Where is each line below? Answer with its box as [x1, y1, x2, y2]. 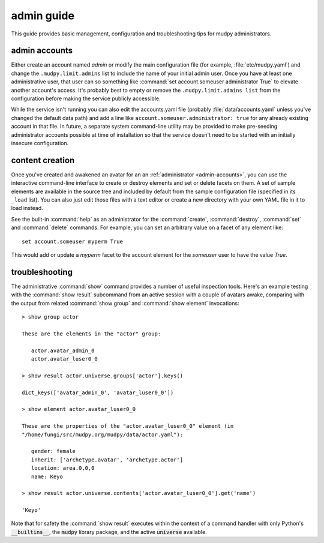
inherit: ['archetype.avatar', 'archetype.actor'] [31, 456, 183, 463]
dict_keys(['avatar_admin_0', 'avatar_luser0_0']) [22, 389, 174, 396]
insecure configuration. [11, 139, 69, 146]
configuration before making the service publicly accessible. [11, 95, 161, 102]
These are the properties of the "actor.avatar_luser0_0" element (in [22, 423, 234, 430]
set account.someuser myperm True [22, 238, 123, 245]
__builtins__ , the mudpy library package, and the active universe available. [11, 528, 207, 535]
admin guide [11, 9, 75, 22]
